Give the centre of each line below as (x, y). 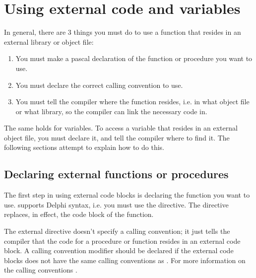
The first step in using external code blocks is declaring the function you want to (127, 195)
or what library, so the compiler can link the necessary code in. (111, 111)
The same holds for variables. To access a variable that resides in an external (121, 128)
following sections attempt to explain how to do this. (84, 147)
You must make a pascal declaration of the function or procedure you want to (134, 58)
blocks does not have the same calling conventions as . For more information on (125, 260)
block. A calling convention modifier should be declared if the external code (119, 250)
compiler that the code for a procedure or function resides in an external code (122, 241)
